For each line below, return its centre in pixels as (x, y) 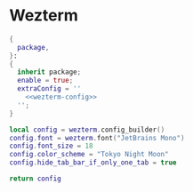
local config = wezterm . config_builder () (87, 130)
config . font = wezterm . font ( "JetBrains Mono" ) (97, 138)
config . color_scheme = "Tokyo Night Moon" (89, 155)
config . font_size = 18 (51, 146)
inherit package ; (49, 72)
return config (36, 179)
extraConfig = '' (49, 89)
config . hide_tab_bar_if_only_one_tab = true (93, 163)
